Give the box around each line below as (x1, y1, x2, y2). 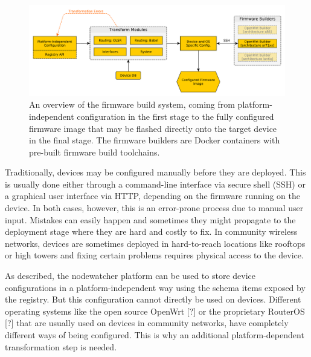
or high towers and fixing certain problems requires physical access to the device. (5, 249, 304, 261)
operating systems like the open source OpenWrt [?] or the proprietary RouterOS (5, 304, 305, 317)
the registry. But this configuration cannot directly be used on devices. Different (5, 293, 301, 306)
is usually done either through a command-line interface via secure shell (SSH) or (5, 177, 306, 190)
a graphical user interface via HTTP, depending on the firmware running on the (5, 189, 300, 202)
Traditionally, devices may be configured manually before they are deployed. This (5, 166, 306, 178)
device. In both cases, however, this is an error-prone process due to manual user (5, 201, 304, 214)
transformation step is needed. (5, 340, 117, 353)
